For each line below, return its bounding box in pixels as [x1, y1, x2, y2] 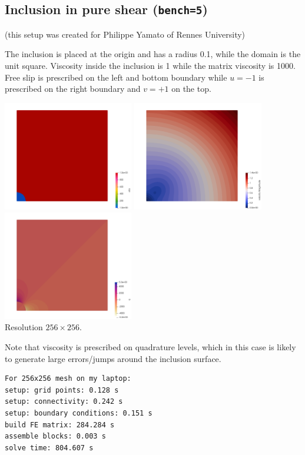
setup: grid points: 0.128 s [5, 386, 119, 394]
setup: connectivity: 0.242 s [5, 397, 123, 406]
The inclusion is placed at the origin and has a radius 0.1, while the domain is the [5, 48, 301, 60]
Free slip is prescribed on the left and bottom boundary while [5, 71, 227, 83]
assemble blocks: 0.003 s [5, 432, 106, 441]
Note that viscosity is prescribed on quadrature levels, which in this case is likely [5, 340, 296, 353]
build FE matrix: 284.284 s [5, 420, 115, 429]
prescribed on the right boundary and [5, 82, 141, 95]
